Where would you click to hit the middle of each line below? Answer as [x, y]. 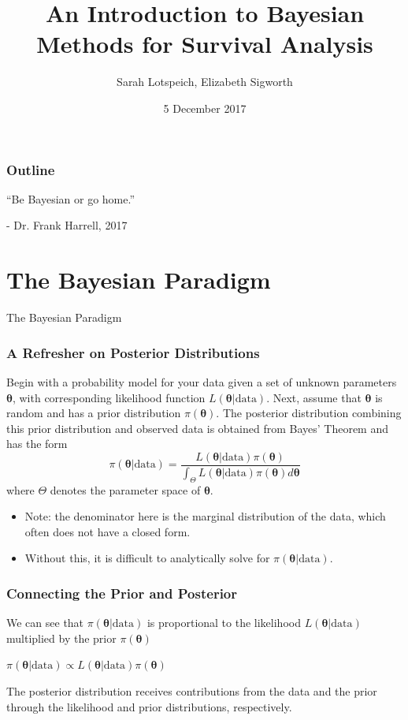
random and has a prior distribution [94, 413]
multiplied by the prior [61, 638]
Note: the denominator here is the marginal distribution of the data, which [205, 516]
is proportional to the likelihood [224, 623]
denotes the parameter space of [125, 489]
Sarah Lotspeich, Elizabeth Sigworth [205, 82]
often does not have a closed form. [108, 531]
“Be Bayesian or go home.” [71, 198]
